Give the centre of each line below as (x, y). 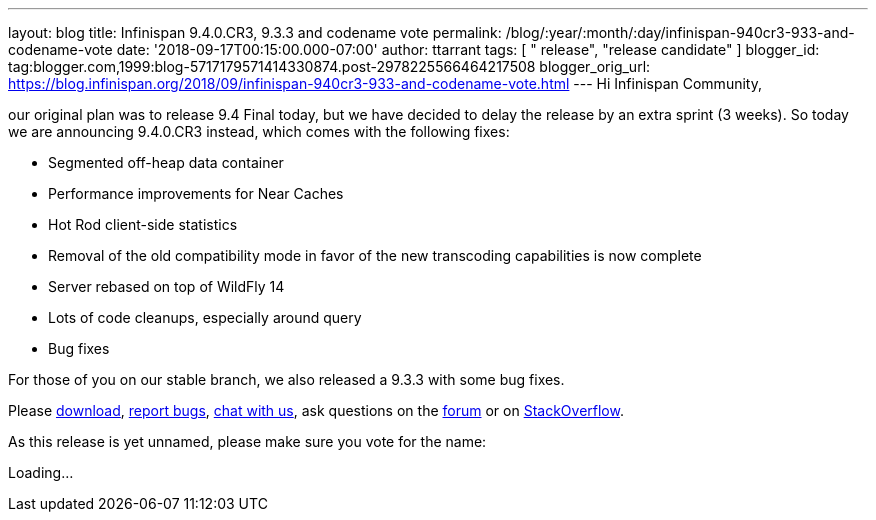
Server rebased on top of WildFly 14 (166, 286)
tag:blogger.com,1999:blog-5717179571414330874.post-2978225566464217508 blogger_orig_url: (329, 66)
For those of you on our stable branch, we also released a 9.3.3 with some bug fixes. (286, 379)
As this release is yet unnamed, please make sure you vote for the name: (247, 441)
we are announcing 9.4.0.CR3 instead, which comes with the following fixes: (259, 131)
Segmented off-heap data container (166, 162)
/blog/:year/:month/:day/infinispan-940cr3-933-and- (680, 32)
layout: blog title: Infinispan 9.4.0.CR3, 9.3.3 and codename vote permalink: (255, 32)
